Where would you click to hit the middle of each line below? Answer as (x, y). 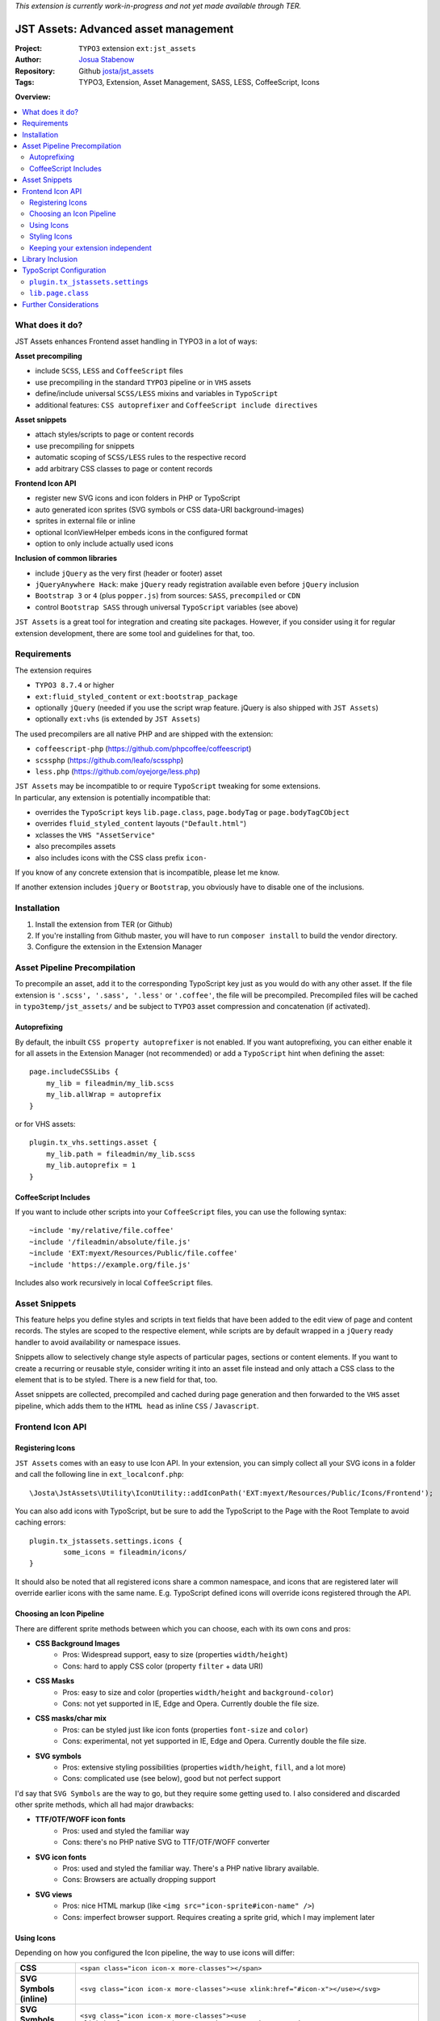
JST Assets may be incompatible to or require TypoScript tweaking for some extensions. (168, 786)
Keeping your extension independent (91, 247)
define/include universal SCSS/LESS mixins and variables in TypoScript (157, 394)
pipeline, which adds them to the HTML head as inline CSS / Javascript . (137, 1406)
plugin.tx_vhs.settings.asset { (93, 1143)
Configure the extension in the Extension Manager (119, 947)
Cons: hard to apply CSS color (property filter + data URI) (163, 1666)
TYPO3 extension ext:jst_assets (138, 48)
